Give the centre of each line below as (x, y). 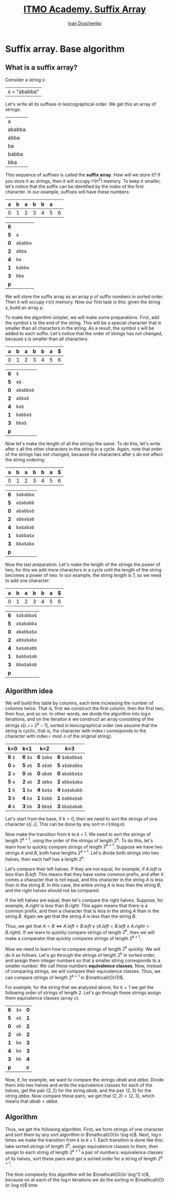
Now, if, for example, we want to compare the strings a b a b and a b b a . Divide (84, 1079)
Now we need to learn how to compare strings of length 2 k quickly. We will (83, 949)
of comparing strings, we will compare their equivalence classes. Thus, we (83, 971)
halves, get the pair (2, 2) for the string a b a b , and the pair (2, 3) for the (78, 1090)
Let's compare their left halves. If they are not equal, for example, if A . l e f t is (83, 869)
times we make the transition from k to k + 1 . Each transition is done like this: (84, 1140)
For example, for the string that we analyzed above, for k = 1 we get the (79, 987)
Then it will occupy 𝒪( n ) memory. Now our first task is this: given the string (83, 302)
